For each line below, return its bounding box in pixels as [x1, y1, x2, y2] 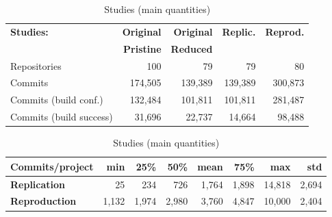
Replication [10, 177, 66, 191]
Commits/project [10, 159, 94, 173]
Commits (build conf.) [10, 92, 103, 107]
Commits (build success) [10, 110, 113, 124]
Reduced [170, 41, 213, 55]
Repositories [10, 58, 62, 73]
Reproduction [10, 194, 77, 208]
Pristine [123, 41, 162, 55]
